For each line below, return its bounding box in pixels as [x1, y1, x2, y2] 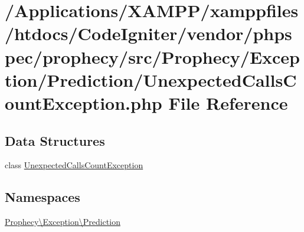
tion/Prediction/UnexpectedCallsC [5, 67, 297, 92]
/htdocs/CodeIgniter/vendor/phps [5, 21, 292, 45]
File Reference [168, 90, 288, 115]
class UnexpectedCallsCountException [5, 159, 143, 171]
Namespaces [5, 188, 80, 206]
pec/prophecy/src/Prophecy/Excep [5, 44, 300, 68]
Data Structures [5, 131, 105, 149]
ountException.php [5, 90, 162, 115]
